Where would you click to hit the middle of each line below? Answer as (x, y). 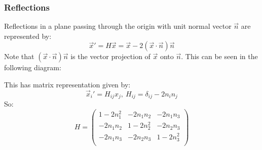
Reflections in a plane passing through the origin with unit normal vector (118, 26)
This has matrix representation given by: (67, 84)
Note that (19, 56)
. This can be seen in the (219, 56)
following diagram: (33, 67)
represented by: (28, 36)
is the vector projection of (110, 56)
